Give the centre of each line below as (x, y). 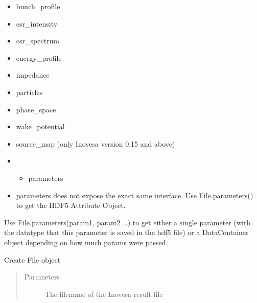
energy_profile (39, 57)
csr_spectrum (38, 41)
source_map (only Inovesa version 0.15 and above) (96, 143)
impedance (33, 75)
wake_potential (40, 126)
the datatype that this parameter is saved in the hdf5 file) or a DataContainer (126, 232)
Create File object (32, 259)
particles (29, 92)
